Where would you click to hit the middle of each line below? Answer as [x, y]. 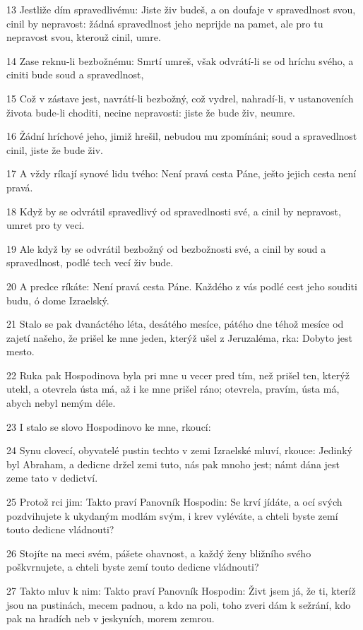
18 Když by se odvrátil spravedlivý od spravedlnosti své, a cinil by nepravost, [174, 211]
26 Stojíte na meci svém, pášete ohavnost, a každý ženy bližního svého [159, 553]
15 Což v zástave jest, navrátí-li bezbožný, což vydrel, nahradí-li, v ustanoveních [180, 98]
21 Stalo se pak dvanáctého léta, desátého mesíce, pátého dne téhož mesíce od [175, 324]
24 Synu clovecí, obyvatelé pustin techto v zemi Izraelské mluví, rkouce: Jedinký [179, 450]
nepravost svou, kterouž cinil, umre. [84, 37]
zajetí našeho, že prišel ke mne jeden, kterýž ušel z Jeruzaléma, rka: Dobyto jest [180, 337]
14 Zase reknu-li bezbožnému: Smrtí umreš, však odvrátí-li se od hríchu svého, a [180, 60]
